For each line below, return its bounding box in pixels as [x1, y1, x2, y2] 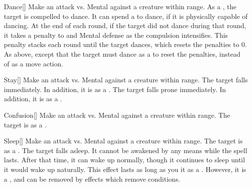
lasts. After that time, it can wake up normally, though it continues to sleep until [4, 155, 245, 165]
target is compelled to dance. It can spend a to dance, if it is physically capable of [4, 11, 248, 21]
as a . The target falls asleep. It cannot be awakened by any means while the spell [4, 145, 248, 155]
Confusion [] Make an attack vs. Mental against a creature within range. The [4, 109, 230, 120]
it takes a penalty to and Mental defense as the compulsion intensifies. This [4, 30, 228, 40]
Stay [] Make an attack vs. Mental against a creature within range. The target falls [4, 75, 248, 85]
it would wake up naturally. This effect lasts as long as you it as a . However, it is [4, 164, 246, 174]
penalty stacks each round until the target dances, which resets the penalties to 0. [4, 39, 247, 49]
